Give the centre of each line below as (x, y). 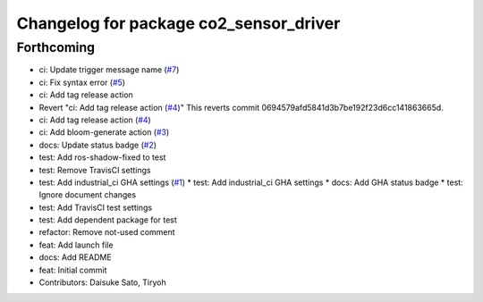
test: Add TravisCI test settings (95, 207)
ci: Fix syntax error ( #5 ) (82, 82)
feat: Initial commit (73, 270)
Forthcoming (56, 47)
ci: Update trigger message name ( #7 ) (109, 70)
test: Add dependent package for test (108, 220)
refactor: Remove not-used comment (107, 232)
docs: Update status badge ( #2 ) (97, 145)
